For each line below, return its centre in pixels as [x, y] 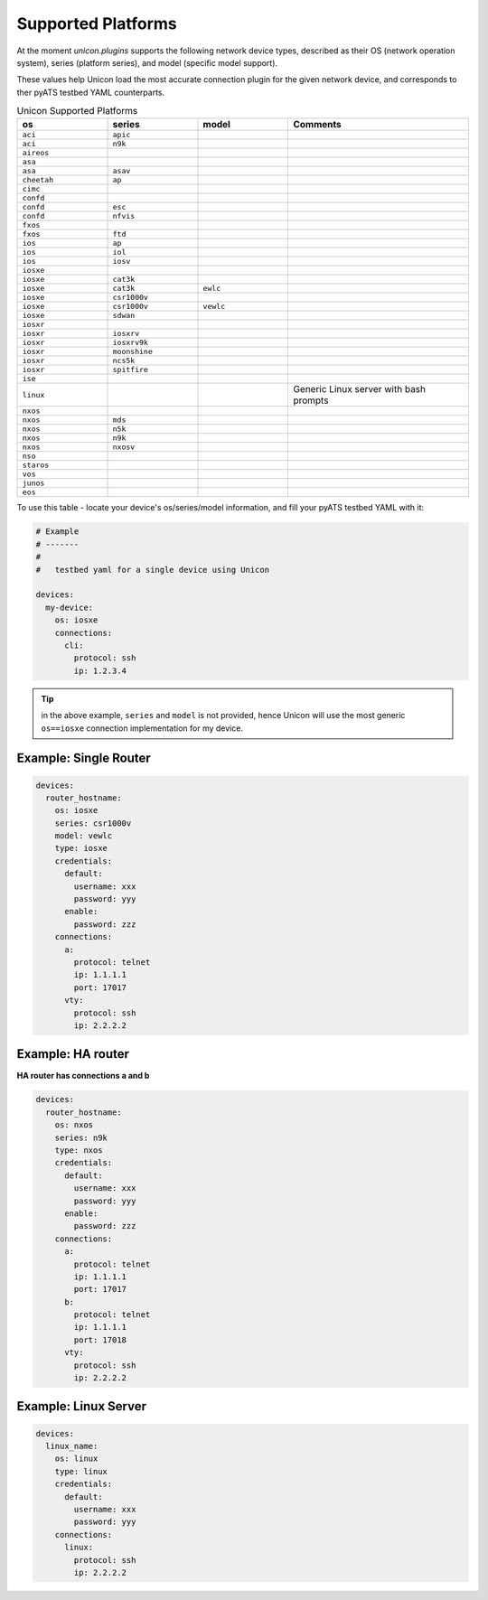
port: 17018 [100, 1340]
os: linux [76, 1459]
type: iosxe [81, 848]
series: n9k [81, 1137]
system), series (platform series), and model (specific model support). [147, 62]
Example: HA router [73, 1054]
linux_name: [72, 1446]
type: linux [81, 1471]
